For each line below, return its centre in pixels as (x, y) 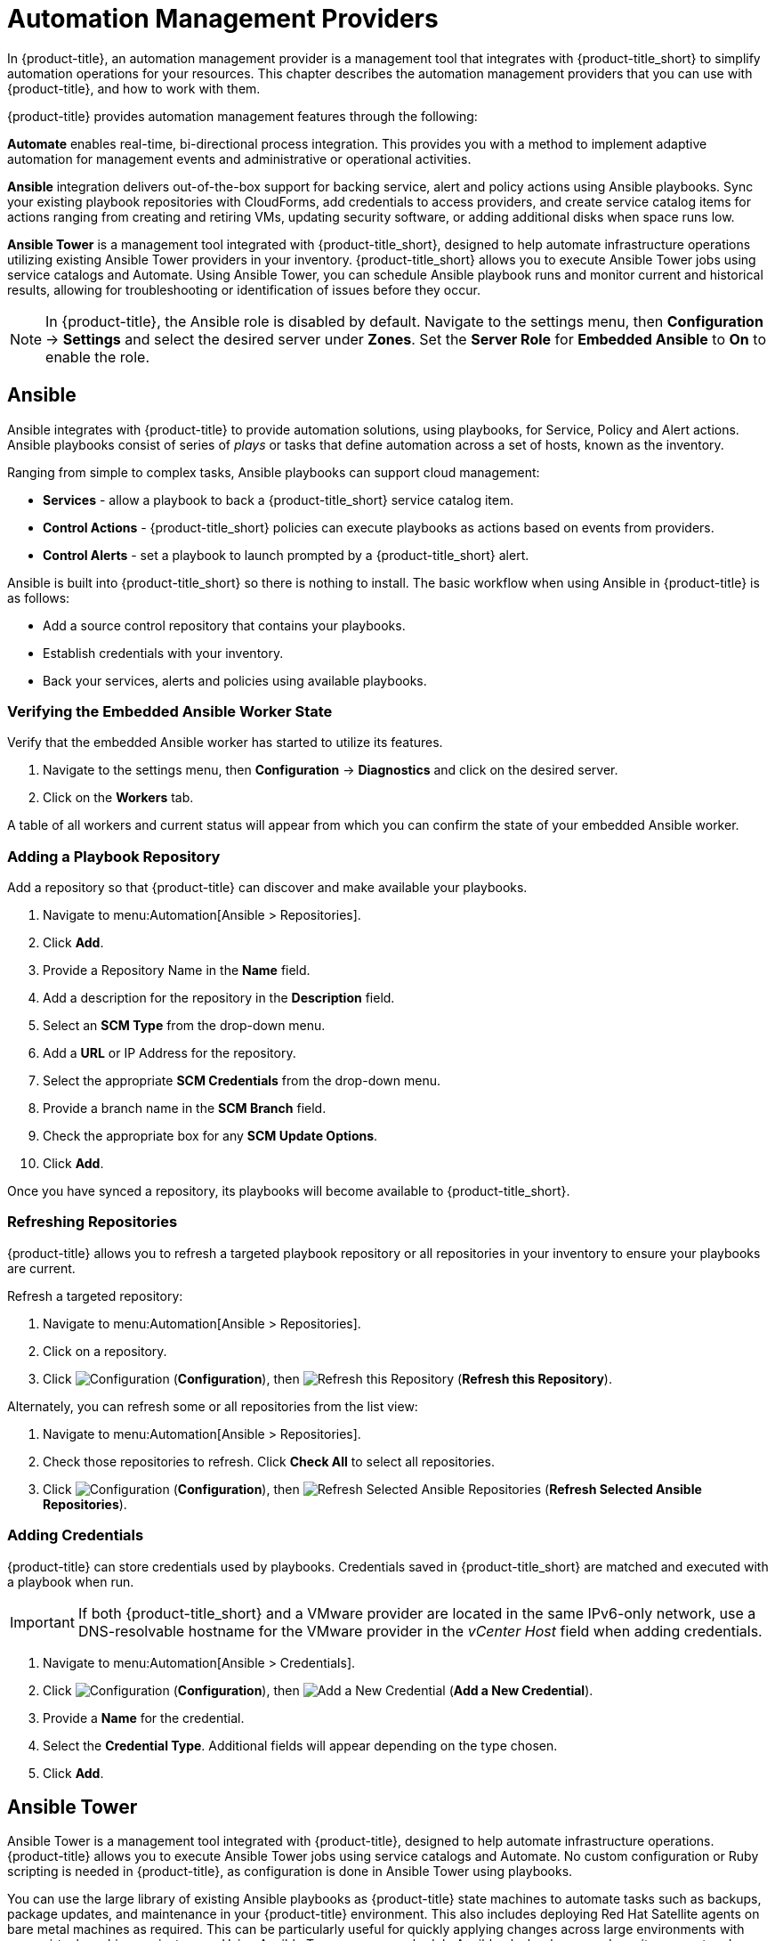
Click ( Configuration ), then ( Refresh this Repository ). (327, 1378)
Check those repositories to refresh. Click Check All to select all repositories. (269, 1461)
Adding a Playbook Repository (114, 856)
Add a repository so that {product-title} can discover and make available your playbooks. (267, 888)
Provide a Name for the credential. (144, 1718)
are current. (41, 1268)
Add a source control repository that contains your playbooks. (224, 625)
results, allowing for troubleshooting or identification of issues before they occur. (244, 289)
